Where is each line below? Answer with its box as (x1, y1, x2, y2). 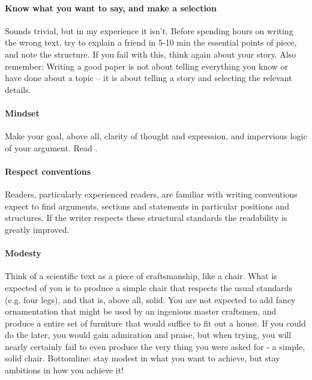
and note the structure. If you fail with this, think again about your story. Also (5, 47, 296, 60)
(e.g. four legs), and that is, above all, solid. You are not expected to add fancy (5, 293, 296, 306)
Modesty (5, 247, 41, 259)
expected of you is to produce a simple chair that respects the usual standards (5, 281, 293, 294)
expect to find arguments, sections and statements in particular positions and (5, 199, 289, 212)
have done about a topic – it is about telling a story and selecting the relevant (5, 71, 292, 84)
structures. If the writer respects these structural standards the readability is (5, 211, 287, 224)
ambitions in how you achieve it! (5, 364, 124, 376)
